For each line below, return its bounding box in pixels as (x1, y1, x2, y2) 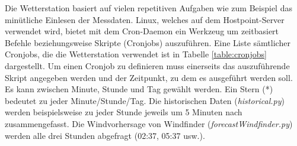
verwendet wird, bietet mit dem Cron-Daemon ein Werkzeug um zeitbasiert (5, 25, 279, 37)
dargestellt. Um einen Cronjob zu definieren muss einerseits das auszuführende (5, 59, 290, 72)
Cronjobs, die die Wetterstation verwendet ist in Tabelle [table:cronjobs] (5, 48, 267, 60)
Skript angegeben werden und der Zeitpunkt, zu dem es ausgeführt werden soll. (5, 71, 293, 83)
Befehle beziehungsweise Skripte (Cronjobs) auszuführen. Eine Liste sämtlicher (5, 36, 290, 48)
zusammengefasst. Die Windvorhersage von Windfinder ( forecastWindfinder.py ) (5, 117, 293, 129)
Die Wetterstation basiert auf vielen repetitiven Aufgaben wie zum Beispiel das (5, 2, 292, 14)
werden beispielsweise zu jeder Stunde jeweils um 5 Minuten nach (5, 106, 242, 118)
